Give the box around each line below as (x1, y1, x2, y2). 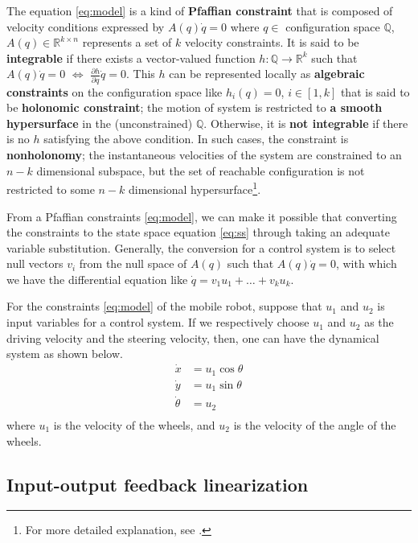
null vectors (6, 255, 64, 272)
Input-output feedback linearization (6, 471, 309, 496)
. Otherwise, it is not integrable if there (203, 114, 408, 131)
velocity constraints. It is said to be (185, 34, 359, 51)
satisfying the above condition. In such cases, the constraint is (43, 130, 349, 147)
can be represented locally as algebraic (169, 65, 365, 82)
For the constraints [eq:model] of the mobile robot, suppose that (6, 298, 322, 315)
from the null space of (79, 255, 187, 272)
